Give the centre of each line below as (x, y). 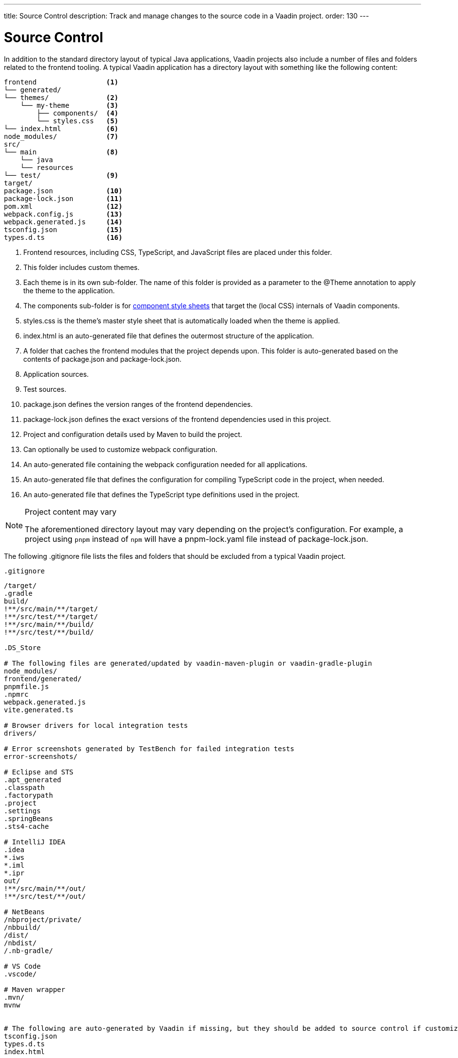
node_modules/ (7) (61, 136)
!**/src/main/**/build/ (49, 624)
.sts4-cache (26, 826)
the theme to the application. (69, 290)
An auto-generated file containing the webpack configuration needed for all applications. (165, 464)
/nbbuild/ (22, 927)
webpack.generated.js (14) (63, 222)
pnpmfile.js (26, 686)
